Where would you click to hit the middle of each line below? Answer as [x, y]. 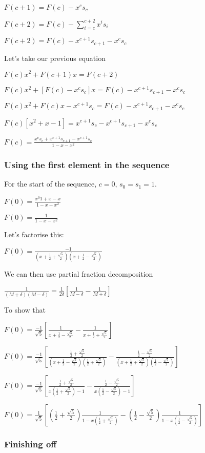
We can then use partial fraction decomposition [79, 273]
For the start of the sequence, [50, 184]
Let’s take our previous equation [55, 58]
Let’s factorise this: [34, 234]
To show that [25, 309]
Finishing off [30, 444]
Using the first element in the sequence [87, 164]
